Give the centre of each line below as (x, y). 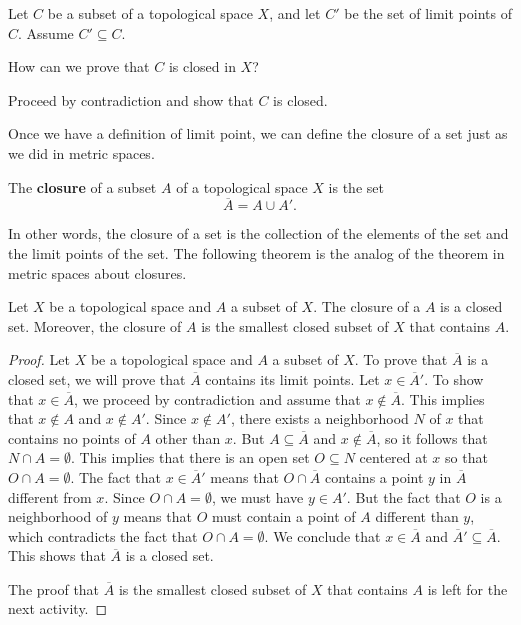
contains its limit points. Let (292, 378)
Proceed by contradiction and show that (131, 99)
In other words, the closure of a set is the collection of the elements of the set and (258, 233)
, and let (295, 13)
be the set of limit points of (428, 13)
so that (466, 457)
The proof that (54, 588)
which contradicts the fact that (103, 535)
